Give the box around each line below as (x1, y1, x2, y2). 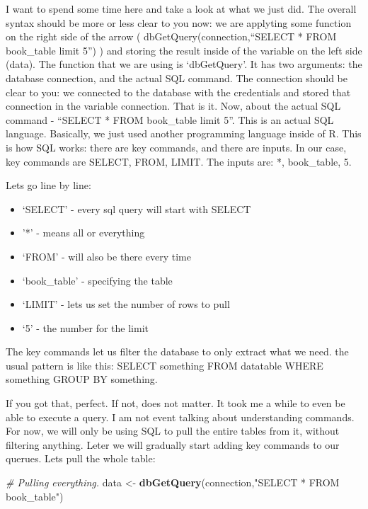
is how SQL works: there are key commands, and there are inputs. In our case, (6, 139, 347, 154)
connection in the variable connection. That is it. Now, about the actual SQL (6, 98, 341, 113)
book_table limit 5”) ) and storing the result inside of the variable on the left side (6, 42, 362, 57)
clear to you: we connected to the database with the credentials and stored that (6, 84, 351, 99)
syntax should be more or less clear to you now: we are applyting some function (6, 15, 352, 30)
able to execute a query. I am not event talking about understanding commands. (6, 409, 355, 424)
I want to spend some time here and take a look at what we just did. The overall (6, 1, 357, 16)
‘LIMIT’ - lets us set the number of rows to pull (22, 297, 230, 311)
